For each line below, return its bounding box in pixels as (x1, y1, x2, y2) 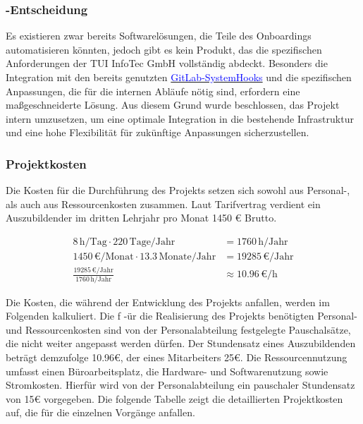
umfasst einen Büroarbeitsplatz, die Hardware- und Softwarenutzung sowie (6, 363, 328, 378)
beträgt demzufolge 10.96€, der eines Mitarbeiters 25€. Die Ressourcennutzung (6, 350, 347, 365)
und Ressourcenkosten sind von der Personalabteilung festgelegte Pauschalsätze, (6, 322, 351, 337)
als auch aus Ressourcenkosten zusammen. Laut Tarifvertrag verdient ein (6, 196, 321, 211)
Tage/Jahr (129, 236, 176, 247)
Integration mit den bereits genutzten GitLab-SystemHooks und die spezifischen (6, 70, 352, 84)
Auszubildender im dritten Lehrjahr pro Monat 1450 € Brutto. (6, 210, 277, 225)
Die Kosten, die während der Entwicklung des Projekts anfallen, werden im (6, 294, 330, 309)
